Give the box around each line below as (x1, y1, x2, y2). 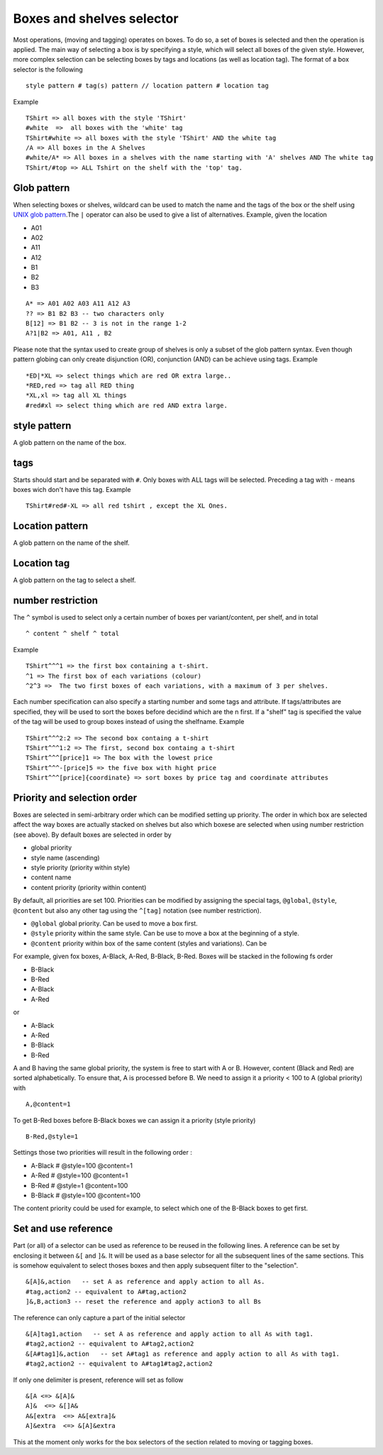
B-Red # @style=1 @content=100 (30, 1181, 128, 1190)
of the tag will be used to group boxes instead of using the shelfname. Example (13, 718, 245, 726)
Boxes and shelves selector (13, 11, 179, 26)
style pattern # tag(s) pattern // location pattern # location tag (26, 82, 269, 90)
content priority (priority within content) (30, 883, 147, 891)
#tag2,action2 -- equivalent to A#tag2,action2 (26, 1340, 194, 1348)
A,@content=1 (26, 1100, 71, 1109)
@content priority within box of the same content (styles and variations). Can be (30, 939, 267, 948)
